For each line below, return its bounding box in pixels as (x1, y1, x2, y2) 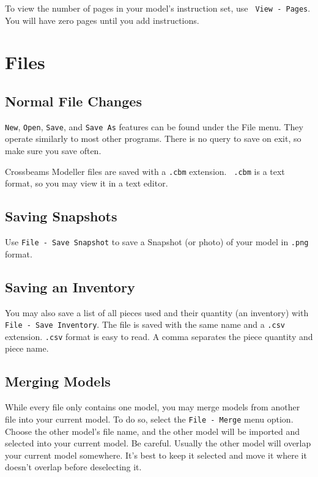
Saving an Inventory (5, 277, 135, 296)
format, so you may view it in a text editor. (5, 177, 168, 190)
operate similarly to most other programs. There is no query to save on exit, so (5, 132, 301, 145)
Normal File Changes (5, 92, 142, 111)
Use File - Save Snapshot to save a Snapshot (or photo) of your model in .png (5, 235, 309, 248)
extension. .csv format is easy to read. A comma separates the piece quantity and (5, 330, 313, 342)
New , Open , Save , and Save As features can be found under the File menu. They (5, 120, 303, 133)
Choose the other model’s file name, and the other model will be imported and (5, 424, 300, 437)
